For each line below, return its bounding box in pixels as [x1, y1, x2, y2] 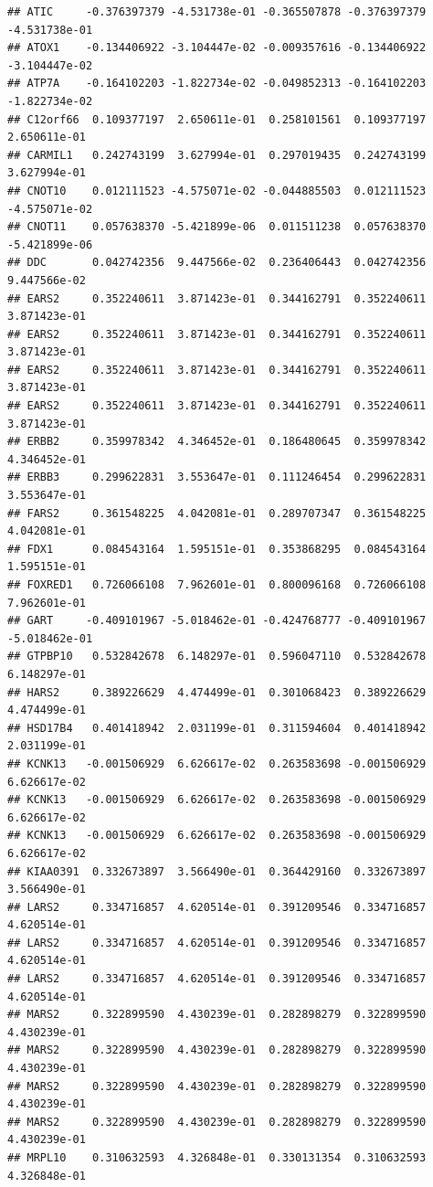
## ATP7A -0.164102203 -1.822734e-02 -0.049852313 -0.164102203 [7, 77, 427, 90]
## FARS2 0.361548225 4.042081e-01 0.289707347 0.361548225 [7, 506, 427, 520]
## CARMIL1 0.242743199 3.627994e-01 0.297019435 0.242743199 [7, 148, 427, 162]
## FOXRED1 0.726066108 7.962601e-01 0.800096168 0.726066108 [7, 578, 427, 591]
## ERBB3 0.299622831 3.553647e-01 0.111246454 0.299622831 [7, 471, 427, 484]
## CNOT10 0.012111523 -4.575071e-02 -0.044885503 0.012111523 [7, 184, 427, 197]
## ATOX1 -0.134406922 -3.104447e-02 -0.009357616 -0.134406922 [7, 41, 427, 55]
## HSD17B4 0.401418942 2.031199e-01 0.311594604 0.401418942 [7, 721, 427, 735]
